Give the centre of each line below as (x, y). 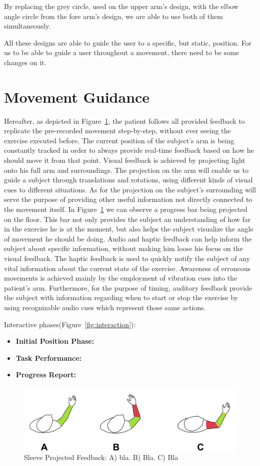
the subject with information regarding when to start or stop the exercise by (121, 297)
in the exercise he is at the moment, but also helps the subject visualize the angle (129, 229)
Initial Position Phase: (55, 341)
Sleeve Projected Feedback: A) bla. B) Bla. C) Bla (101, 457)
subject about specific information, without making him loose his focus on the (123, 248)
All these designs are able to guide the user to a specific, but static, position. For (128, 42)
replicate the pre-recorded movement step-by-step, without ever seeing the (117, 131)
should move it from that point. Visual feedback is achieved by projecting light (125, 160)
